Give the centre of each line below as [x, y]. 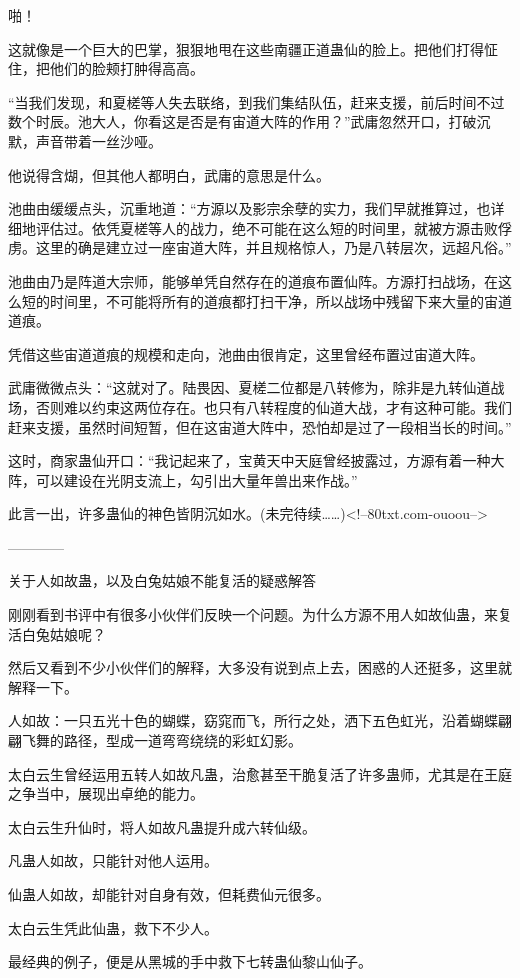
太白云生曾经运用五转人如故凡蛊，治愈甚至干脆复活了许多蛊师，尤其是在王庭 [260, 773]
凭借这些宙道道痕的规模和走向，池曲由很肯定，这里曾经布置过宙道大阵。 [246, 353]
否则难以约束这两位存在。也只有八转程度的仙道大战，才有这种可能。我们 [273, 406]
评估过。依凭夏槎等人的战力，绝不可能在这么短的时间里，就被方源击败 [266, 227]
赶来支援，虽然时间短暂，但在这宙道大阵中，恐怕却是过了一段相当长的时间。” [260, 426]
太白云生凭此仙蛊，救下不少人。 [113, 927]
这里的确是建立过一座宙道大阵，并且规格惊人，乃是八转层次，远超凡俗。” [273, 247]
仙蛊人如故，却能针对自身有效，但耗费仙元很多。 [169, 894]
